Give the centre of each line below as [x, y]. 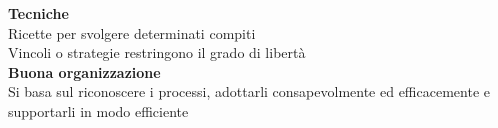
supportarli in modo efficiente [98, 110]
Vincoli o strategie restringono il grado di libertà [157, 52]
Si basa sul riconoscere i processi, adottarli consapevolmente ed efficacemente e [249, 91]
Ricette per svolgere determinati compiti [132, 32]
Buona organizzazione [84, 71]
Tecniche [38, 13]
